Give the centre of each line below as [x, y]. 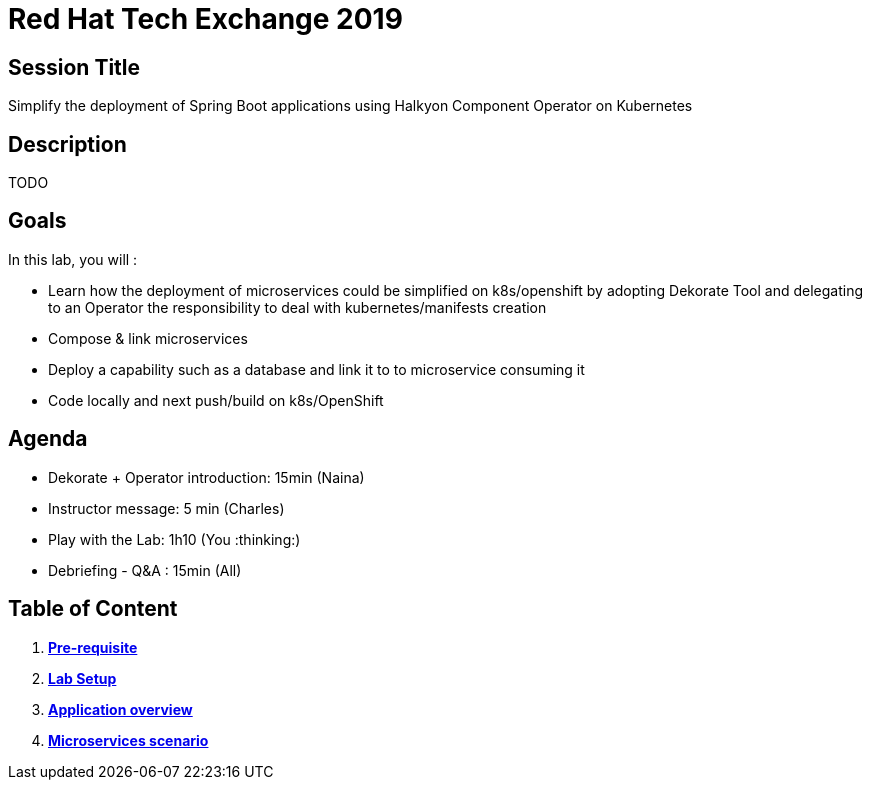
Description [67, 144]
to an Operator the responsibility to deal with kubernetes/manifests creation [297, 307]
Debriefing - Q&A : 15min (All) [145, 570]
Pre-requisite [93, 647]
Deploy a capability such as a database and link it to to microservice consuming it [316, 369]
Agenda [48, 439]
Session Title [74, 67]
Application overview [120, 709]
